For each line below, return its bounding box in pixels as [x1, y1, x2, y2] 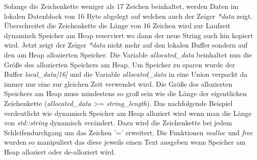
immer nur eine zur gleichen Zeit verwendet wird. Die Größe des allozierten [4, 78, 233, 89]
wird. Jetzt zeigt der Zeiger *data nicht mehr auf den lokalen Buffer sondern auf [4, 40, 248, 50]
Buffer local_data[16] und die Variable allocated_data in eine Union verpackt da [4, 69, 248, 79]
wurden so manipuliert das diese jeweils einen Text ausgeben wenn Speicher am [4, 137, 246, 147]
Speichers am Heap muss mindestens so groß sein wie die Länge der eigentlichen [4, 88, 247, 99]
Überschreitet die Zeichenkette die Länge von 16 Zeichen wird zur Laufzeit [4, 20, 231, 31]
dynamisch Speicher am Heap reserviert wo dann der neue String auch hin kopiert [4, 30, 254, 40]
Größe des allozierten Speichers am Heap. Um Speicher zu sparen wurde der [4, 59, 235, 69]
